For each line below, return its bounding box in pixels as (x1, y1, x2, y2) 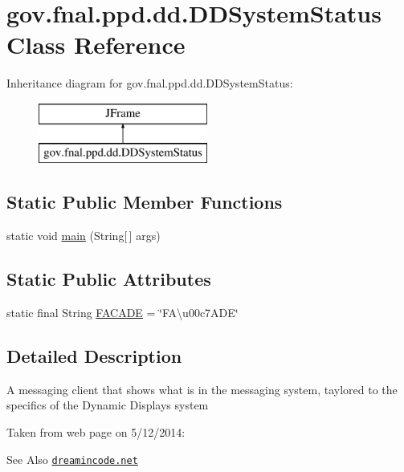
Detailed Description (6, 344, 182, 368)
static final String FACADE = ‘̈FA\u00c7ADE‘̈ (6, 304, 239, 321)
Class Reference (6, 28, 186, 61)
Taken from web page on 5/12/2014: (6, 424, 186, 441)
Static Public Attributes (6, 267, 211, 291)
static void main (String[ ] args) (6, 227, 161, 244)
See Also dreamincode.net (6, 450, 138, 467)
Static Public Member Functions (6, 189, 283, 214)
